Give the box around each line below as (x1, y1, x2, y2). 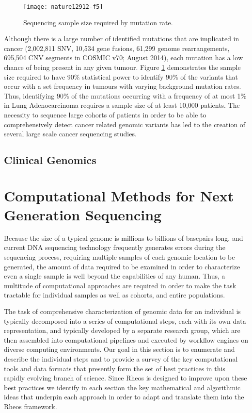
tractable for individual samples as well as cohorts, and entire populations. (4, 290, 225, 300)
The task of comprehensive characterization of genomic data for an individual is (4, 306, 241, 316)
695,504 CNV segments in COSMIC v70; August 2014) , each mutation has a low (4, 52, 243, 63)
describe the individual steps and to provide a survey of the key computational (4, 354, 238, 363)
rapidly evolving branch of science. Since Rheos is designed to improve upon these (4, 373, 247, 383)
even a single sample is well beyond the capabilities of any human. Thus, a (4, 271, 225, 281)
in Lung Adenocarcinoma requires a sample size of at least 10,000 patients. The (4, 100, 240, 110)
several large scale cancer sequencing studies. (4, 129, 137, 139)
